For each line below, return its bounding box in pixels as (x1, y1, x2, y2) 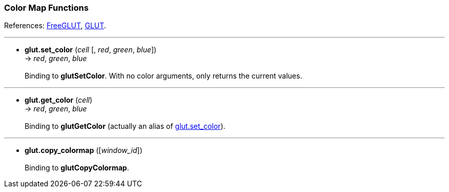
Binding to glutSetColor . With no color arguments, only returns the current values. (25, 71, 302, 81)
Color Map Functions (4, 3, 89, 13)
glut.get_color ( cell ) (25, 95, 93, 105)
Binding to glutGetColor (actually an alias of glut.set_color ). (25, 122, 226, 131)
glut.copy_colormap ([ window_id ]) (25, 146, 142, 155)
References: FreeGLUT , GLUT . (4, 21, 106, 30)
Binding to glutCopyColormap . (25, 163, 129, 172)
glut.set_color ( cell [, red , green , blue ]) (25, 45, 157, 54)
